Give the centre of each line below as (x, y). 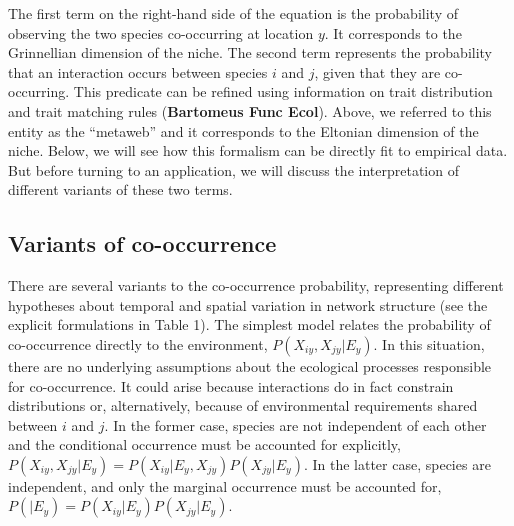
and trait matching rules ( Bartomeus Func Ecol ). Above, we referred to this (250, 110)
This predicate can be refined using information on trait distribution (283, 91)
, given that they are (377, 71)
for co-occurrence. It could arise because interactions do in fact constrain (231, 385)
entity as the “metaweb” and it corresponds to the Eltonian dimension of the (243, 130)
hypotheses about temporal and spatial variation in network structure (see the (248, 304)
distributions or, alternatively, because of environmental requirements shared (243, 405)
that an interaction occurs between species (138, 71)
